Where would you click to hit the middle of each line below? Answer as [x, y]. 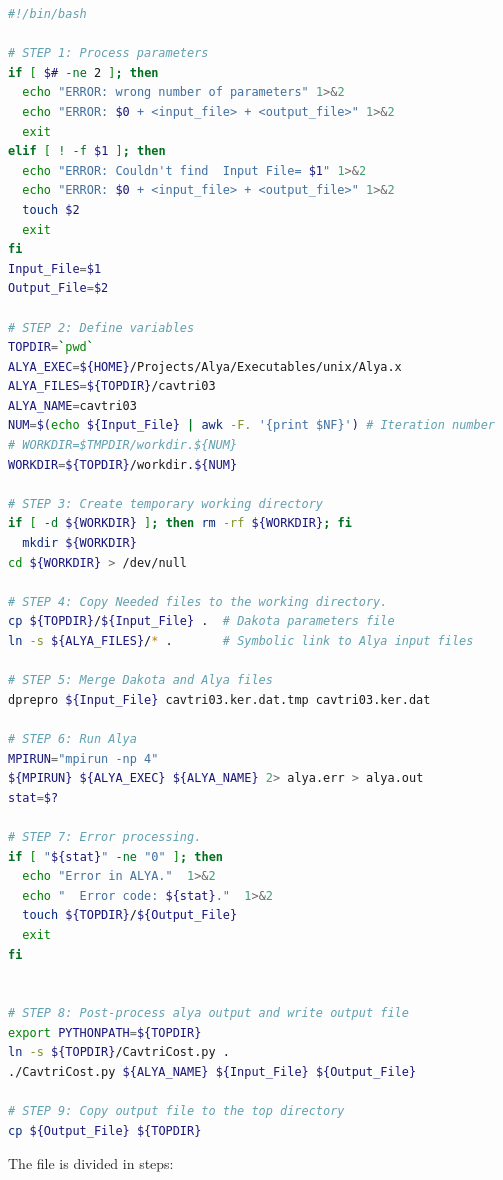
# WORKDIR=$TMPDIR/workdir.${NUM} [123, 445]
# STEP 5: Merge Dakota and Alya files [140, 680]
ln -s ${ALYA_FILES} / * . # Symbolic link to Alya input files [241, 641]
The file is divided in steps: [91, 1163]
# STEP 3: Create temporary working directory [165, 503]
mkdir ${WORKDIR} [79, 543]
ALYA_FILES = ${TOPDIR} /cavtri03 [112, 386]
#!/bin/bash [47, 14]
